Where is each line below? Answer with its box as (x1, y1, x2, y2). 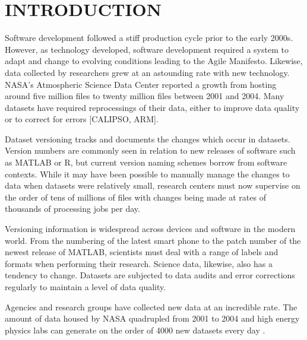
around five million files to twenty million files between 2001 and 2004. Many (5, 90, 284, 102)
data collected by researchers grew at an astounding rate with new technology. (5, 66, 290, 78)
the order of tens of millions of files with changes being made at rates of (5, 190, 266, 203)
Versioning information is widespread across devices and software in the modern (5, 223, 296, 235)
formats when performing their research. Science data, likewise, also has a (5, 257, 273, 269)
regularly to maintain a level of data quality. (5, 281, 166, 293)
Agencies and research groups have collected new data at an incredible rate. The (5, 300, 297, 313)
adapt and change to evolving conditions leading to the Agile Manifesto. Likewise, (5, 55, 303, 67)
